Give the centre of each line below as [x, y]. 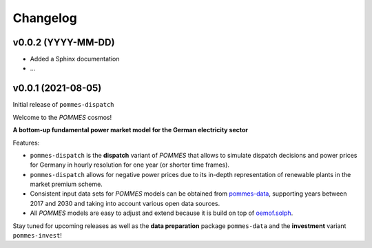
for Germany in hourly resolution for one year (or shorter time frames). [130, 165]
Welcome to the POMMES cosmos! [62, 117]
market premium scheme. [66, 184]
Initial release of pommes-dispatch [63, 105]
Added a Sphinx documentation [75, 59]
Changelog [45, 18]
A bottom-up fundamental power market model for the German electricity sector [130, 130]
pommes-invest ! [37, 236]
